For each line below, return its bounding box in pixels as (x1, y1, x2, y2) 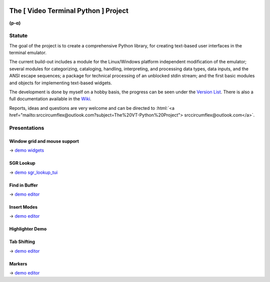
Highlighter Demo (9, 226, 47, 232)
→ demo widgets (9, 147, 44, 153)
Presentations (9, 124, 44, 131)
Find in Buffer (9, 182, 38, 188)
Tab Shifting (9, 239, 35, 245)
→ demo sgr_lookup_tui (9, 169, 58, 175)
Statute (9, 32, 28, 39)
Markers (9, 261, 27, 267)
